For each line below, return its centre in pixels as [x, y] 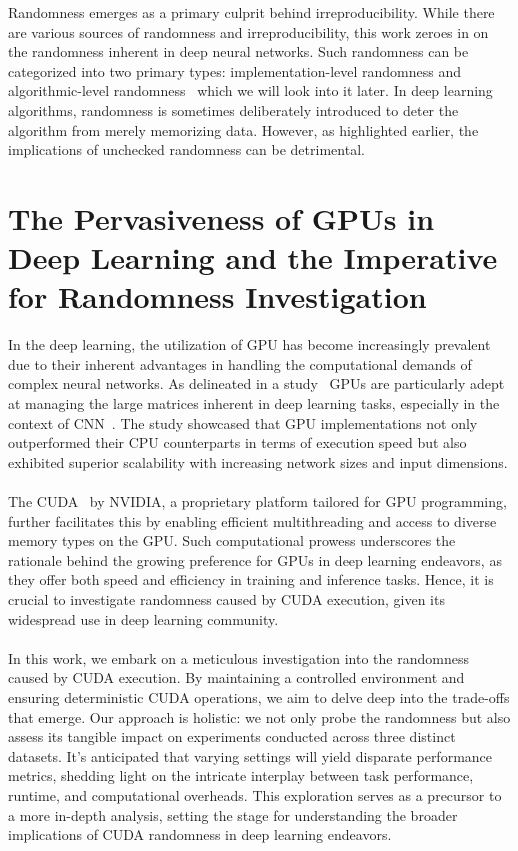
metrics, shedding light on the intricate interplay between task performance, [241, 775]
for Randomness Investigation [217, 296]
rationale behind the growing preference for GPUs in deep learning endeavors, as [255, 559]
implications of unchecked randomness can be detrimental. [186, 149]
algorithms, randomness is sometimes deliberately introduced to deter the [233, 109]
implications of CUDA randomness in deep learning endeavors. [200, 834]
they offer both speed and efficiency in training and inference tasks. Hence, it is [251, 579]
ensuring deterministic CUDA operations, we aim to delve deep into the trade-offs [259, 696]
